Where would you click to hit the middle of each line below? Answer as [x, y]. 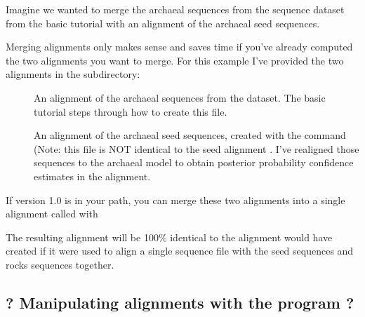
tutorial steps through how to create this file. [131, 111]
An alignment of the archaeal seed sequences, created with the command [190, 135]
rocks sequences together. [60, 264]
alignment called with [52, 214]
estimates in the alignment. [92, 176]
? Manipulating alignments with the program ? [180, 302]
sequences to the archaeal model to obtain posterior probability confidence [194, 162]
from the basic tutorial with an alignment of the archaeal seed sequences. [163, 23]
